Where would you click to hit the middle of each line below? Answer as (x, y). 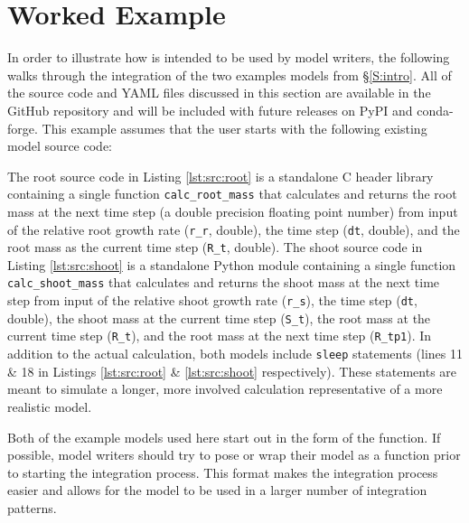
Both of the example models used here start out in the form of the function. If (224, 437)
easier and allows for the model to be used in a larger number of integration (217, 490)
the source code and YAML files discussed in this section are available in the (219, 93)
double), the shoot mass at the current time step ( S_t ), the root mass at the (219, 318)
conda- (435, 110)
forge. (23, 128)
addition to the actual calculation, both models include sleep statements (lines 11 (235, 354)
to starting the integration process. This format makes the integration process (223, 472)
